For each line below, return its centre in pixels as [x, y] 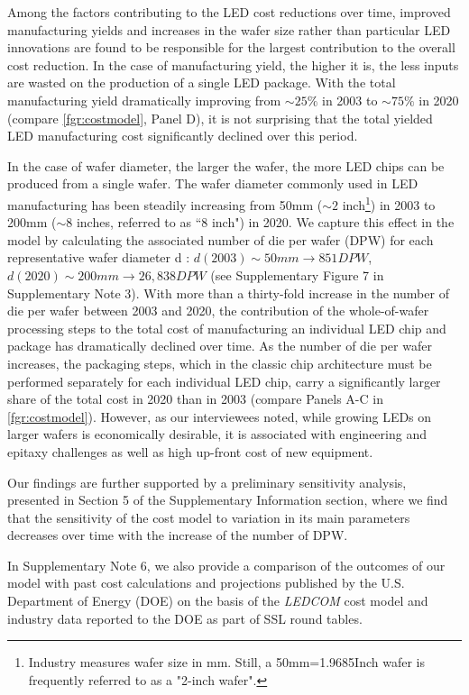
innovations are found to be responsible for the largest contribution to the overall [231, 47]
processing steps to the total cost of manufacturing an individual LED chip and [227, 328]
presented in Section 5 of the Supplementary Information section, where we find [228, 500]
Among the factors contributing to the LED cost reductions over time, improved [229, 12]
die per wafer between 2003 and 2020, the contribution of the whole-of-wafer [218, 311]
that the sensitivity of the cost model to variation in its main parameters [209, 517]
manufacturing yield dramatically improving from [144, 100]
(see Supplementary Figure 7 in [297, 274]
